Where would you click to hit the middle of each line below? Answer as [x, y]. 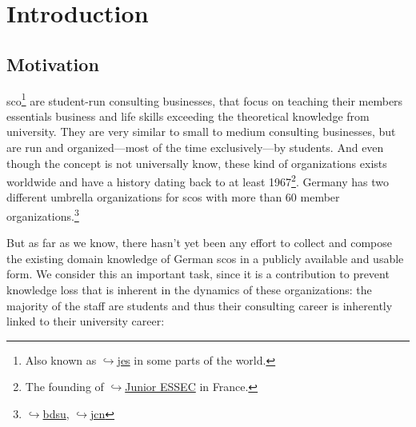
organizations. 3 [43, 215]
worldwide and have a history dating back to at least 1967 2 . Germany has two [198, 180]
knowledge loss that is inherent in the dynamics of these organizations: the [189, 290]
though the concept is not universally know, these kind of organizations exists [197, 163]
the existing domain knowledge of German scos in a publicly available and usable [205, 258]
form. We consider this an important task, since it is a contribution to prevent [198, 274]
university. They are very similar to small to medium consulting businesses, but [201, 132]
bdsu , [56, 414]
